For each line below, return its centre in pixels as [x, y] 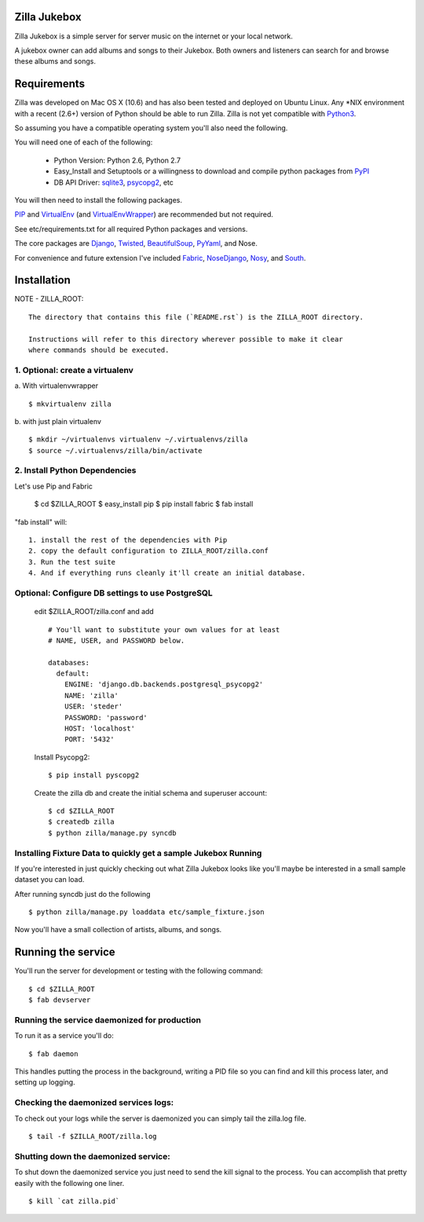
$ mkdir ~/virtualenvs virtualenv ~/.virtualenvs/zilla [138, 439]
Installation [42, 280]
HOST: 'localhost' [100, 729]
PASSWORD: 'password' [106, 717]
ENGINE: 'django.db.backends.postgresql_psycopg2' [164, 684]
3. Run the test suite [72, 562]
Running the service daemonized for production [108, 1019]
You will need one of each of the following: [84, 142]
